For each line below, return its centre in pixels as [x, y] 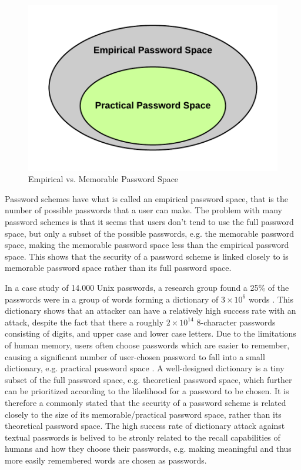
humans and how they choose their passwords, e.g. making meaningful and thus [148, 449]
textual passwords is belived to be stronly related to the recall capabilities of [143, 437]
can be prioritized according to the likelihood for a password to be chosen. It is [147, 391]
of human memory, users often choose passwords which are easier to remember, [147, 345]
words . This [271, 299]
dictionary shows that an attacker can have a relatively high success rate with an [150, 310]
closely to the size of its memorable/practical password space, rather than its [143, 414]
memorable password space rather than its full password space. [118, 268]
